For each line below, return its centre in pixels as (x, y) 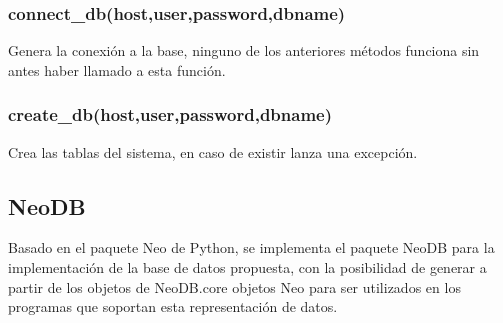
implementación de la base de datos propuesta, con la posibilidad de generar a (247, 267)
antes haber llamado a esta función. (117, 69)
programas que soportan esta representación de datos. (173, 306)
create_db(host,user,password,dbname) (170, 114)
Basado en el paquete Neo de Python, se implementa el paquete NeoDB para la (251, 247)
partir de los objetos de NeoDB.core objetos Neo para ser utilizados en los (234, 286)
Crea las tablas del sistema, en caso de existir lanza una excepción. (213, 151)
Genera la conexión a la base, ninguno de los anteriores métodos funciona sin (244, 50)
